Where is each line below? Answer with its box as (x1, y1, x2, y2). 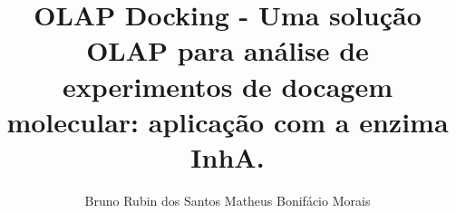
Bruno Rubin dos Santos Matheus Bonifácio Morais (84, 190, 371, 209)
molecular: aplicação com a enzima (6, 102, 449, 140)
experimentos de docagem (62, 67, 393, 104)
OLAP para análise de (86, 32, 369, 69)
